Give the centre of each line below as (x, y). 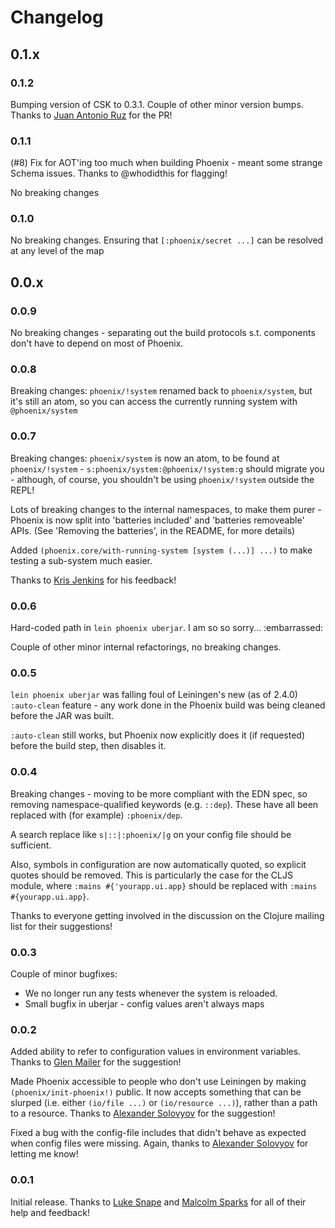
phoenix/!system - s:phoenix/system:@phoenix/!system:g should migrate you (167, 468)
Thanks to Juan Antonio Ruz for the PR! (91, 115)
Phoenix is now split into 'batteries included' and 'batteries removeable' (157, 520)
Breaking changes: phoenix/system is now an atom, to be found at (145, 458)
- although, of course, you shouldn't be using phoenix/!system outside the (162, 479)
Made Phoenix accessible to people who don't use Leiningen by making (158, 1082)
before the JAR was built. (62, 716)
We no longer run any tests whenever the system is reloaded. (151, 993)
